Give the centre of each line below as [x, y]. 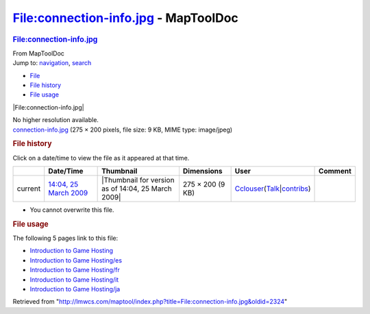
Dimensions [202, 171]
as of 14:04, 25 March [137, 189]
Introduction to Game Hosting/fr [75, 270]
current [29, 189]
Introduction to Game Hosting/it [74, 279]
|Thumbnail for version [138, 180]
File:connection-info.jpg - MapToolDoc [126, 18]
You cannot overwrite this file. [72, 210]
